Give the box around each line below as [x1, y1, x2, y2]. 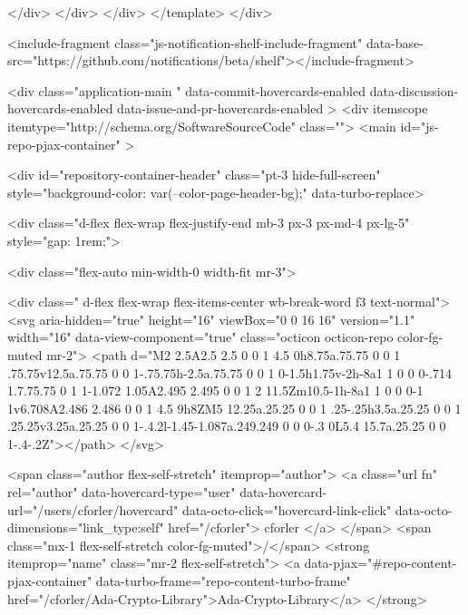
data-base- [366, 33, 424, 52]
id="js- [400, 116, 439, 135]
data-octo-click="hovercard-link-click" [181, 500, 392, 519]
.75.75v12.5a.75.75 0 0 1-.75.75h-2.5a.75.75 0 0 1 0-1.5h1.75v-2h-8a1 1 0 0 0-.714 [7, 363, 452, 382]
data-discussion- [369, 81, 459, 100]
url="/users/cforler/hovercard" [7, 500, 179, 519]
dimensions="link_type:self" [7, 518, 164, 537]
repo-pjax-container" [7, 134, 121, 153]
